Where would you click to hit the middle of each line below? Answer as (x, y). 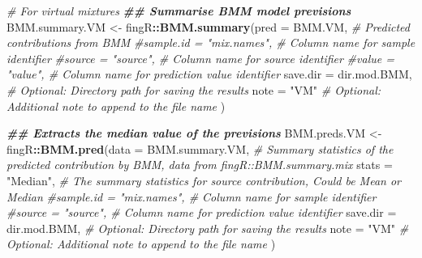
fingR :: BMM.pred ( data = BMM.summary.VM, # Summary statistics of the (200, 148)
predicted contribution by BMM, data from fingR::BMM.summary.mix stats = (200, 165)
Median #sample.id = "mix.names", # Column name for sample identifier (192, 196)
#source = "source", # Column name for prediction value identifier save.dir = (202, 212)
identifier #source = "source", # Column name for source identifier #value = (200, 58)
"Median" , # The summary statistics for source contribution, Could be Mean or (204, 180)
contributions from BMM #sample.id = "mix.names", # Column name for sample (211, 42)
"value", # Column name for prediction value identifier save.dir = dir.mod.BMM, (209, 74)
